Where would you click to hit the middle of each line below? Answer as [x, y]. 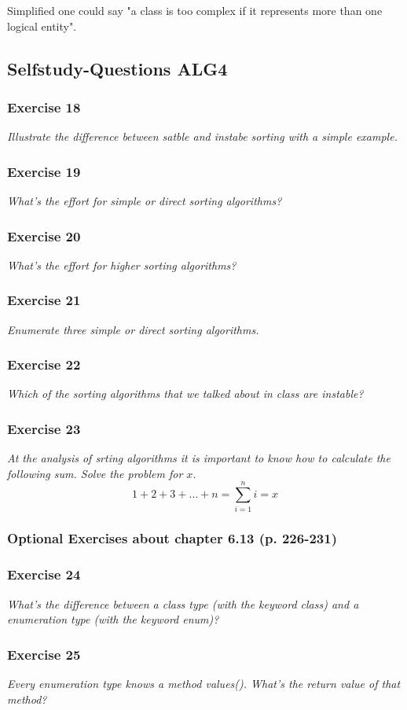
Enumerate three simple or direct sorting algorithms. [133, 329]
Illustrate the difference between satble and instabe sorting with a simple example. [202, 136]
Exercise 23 [44, 428]
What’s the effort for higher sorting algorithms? [122, 265]
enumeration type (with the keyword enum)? [113, 619]
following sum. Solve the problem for [95, 473]
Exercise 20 [44, 235]
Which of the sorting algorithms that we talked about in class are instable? [185, 394]
